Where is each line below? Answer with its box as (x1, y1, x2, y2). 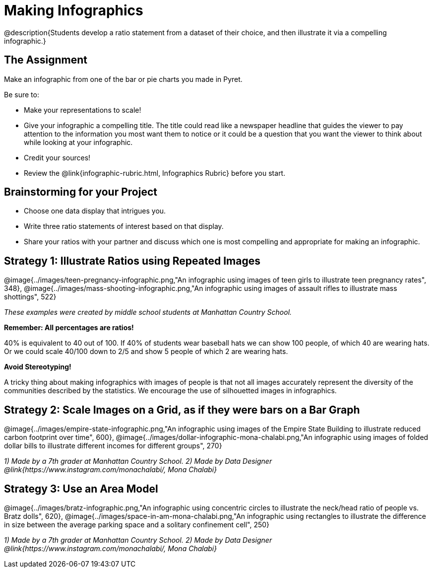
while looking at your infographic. (24, 138, 133, 146)
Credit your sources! (24, 153, 91, 162)
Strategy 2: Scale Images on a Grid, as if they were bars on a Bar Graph (4, 403, 360, 416)
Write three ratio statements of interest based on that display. (24, 222, 224, 231)
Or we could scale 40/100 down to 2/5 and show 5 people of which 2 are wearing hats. (4, 347, 288, 356)
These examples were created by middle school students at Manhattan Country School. (4, 308, 292, 317)
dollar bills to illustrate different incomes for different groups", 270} (4, 441, 222, 450)
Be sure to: (4, 90, 39, 99)
